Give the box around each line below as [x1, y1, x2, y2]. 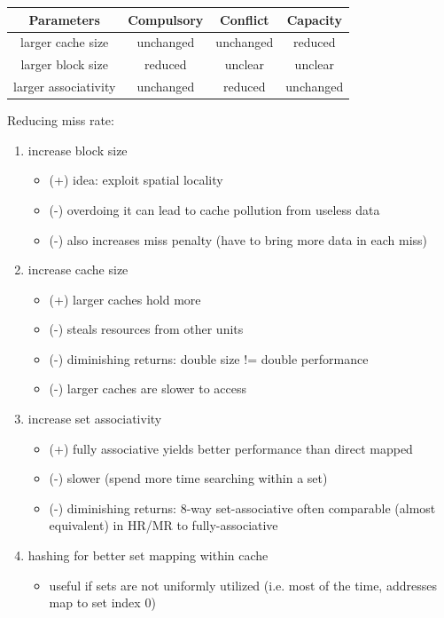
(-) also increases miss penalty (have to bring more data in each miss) [49, 230, 428, 249]
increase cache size [27, 260, 129, 279]
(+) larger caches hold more [49, 289, 201, 308]
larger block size [20, 55, 108, 74]
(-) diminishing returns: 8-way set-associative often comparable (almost [49, 498, 436, 517]
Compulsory [128, 10, 204, 28]
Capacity [286, 10, 342, 28]
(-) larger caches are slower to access [49, 379, 247, 398]
